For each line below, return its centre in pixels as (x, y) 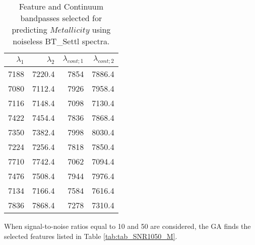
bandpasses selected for (61, 18)
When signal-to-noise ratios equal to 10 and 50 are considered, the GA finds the (127, 226)
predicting (29, 29)
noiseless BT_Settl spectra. (61, 41)
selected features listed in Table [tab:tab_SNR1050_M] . (91, 236)
